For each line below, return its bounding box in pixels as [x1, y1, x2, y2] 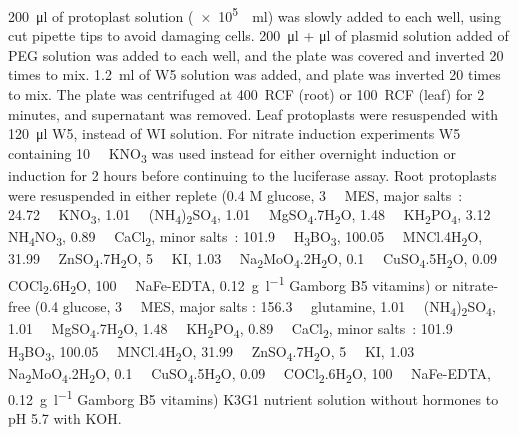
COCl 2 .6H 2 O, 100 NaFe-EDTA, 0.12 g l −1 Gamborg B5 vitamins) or [8, 271, 448, 297]
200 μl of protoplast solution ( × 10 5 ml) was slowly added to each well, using [8, 3, 501, 26]
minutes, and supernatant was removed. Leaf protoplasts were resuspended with [8, 103, 499, 124]
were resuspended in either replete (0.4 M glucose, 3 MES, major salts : [8, 184, 463, 205]
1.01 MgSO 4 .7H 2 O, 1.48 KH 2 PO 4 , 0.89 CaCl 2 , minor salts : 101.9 [8, 318, 453, 342]
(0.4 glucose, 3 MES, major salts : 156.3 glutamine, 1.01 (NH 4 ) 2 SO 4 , [34, 296, 496, 320]
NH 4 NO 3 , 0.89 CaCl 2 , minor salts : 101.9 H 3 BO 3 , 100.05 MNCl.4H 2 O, [8, 226, 483, 250]
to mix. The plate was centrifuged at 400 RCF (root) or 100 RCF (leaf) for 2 [8, 84, 485, 105]
